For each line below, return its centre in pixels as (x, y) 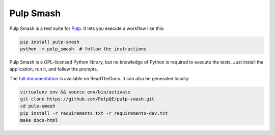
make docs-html (39, 120)
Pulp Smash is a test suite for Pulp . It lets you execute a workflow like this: (87, 28)
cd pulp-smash (38, 106)
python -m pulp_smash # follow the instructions (83, 49)
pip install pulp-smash (50, 42)
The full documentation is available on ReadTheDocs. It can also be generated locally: (100, 78)
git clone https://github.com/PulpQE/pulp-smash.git (87, 99)
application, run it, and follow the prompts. (54, 69)
